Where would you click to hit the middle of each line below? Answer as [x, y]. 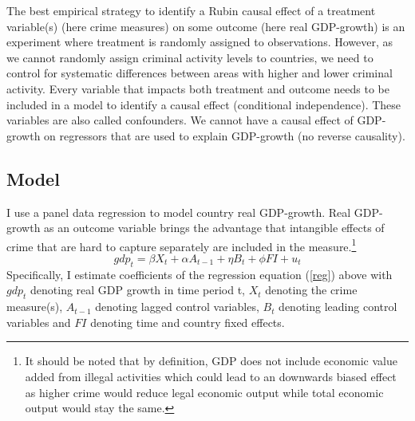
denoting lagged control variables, [177, 307]
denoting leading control [338, 307]
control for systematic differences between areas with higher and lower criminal [200, 73]
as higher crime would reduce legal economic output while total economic [204, 392]
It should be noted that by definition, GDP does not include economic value [211, 361]
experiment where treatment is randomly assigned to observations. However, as [200, 42]
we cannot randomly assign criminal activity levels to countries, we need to [190, 57]
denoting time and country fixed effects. [188, 322]
